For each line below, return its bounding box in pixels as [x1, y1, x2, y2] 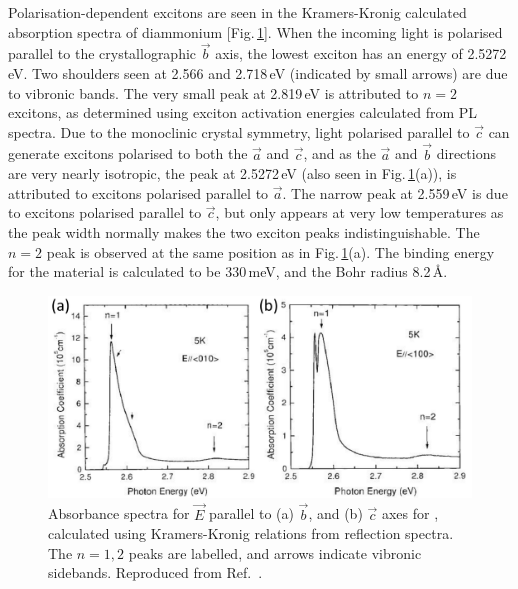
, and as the [303, 143, 376, 164]
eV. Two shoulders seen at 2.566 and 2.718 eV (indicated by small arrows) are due [8, 63, 508, 83]
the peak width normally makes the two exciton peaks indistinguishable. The [8, 221, 480, 242]
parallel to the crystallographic [8, 43, 197, 64]
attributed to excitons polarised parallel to [8, 182, 269, 203]
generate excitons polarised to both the [8, 143, 248, 164]
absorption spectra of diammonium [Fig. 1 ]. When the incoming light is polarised [8, 21, 503, 42]
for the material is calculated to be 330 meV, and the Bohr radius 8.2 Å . [8, 261, 448, 282]
